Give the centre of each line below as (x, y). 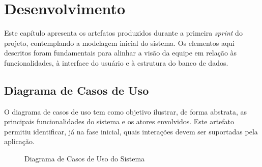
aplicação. (19, 141)
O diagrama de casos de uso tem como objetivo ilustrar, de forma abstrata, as (126, 111)
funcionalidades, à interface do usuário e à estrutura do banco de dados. (116, 62)
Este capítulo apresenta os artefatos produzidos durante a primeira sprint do (123, 33)
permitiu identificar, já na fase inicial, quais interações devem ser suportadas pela (131, 131)
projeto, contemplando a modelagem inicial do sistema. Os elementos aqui (119, 43)
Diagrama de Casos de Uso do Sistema (85, 159)
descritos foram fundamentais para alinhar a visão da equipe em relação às (121, 53)
